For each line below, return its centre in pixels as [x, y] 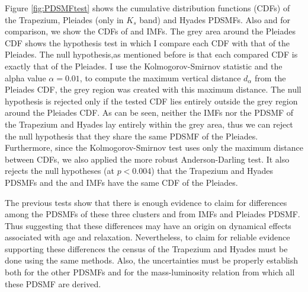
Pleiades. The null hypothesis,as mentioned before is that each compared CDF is [151, 54]
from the [270, 77]
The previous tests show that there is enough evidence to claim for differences [146, 202]
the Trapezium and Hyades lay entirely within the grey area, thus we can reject [149, 124]
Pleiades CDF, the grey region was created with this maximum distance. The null [153, 89]
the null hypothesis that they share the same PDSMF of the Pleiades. [131, 136]
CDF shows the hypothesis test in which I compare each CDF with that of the [147, 42]
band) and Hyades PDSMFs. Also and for [215, 19]
